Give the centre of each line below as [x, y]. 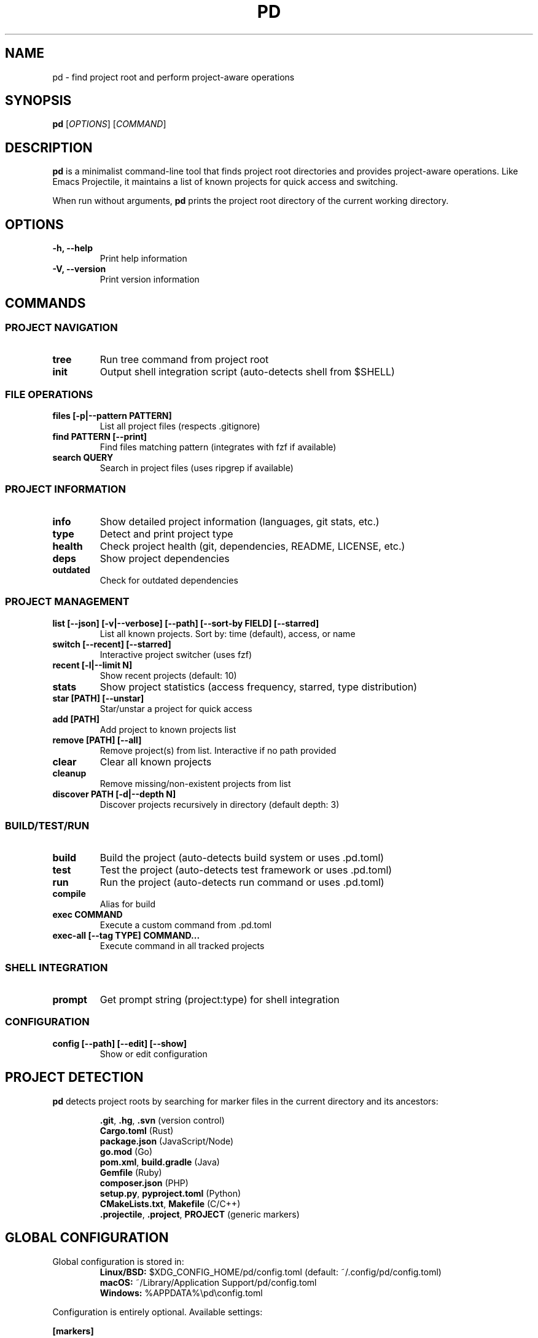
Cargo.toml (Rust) [137, 1130]
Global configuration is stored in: [118, 1261]
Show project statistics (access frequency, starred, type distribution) [259, 687]
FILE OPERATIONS [49, 394]
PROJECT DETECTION [74, 1078]
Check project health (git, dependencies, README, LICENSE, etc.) [252, 546]
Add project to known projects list [168, 729]
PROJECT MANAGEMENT [67, 602]
